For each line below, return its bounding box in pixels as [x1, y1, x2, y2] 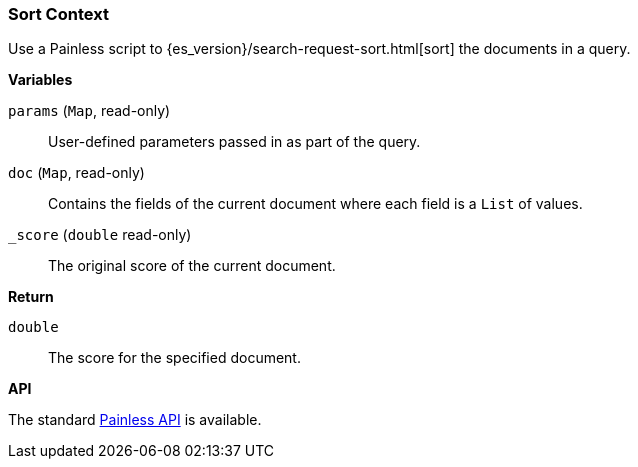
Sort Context [8, 4, 109, 24]
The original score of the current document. [48, 257, 336, 275]
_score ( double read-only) [8, 226, 192, 244]
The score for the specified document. [48, 349, 301, 367]
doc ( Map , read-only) [8, 164, 145, 182]
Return [8, 288, 54, 306]
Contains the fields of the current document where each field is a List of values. [48, 195, 583, 213]
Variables [8, 71, 73, 89]
